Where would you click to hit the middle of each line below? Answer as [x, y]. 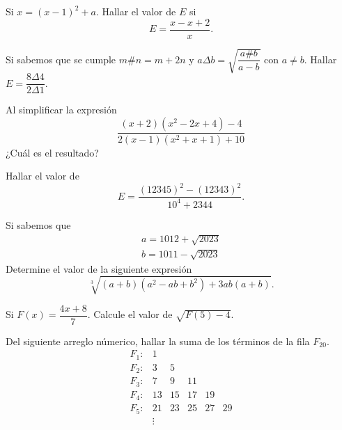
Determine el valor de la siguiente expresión [99, 268]
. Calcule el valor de [130, 314]
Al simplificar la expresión [61, 110]
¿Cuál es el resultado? [52, 152]
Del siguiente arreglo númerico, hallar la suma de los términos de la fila [158, 341]
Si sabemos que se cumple [61, 59]
